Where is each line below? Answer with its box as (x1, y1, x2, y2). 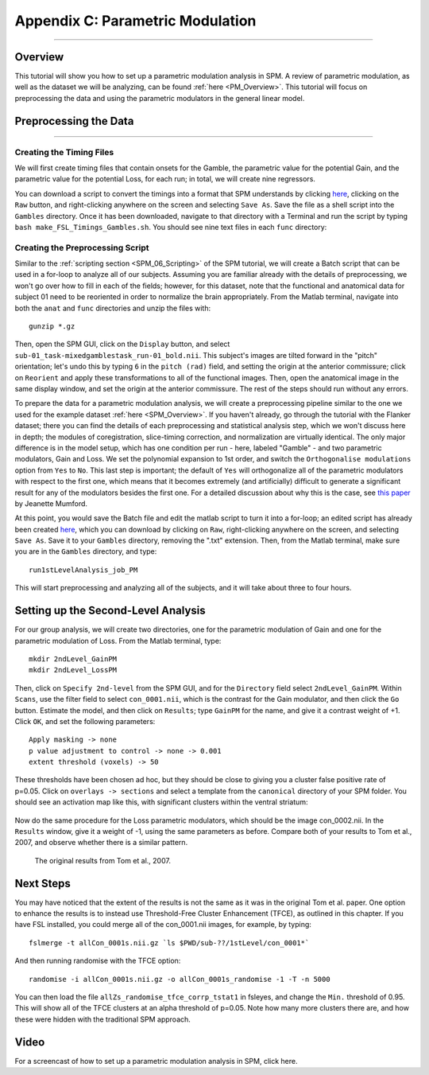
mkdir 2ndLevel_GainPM (29, 654, 118, 664)
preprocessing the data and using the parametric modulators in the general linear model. (14, 93, 305, 103)
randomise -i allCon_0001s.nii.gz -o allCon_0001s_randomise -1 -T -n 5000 (29, 975, 330, 983)
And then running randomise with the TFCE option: (14, 956, 181, 966)
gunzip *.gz (29, 322, 75, 331)
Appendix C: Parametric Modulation (14, 12, 257, 29)
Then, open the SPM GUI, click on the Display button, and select (14, 339, 230, 349)
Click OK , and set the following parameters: (14, 716, 156, 726)
